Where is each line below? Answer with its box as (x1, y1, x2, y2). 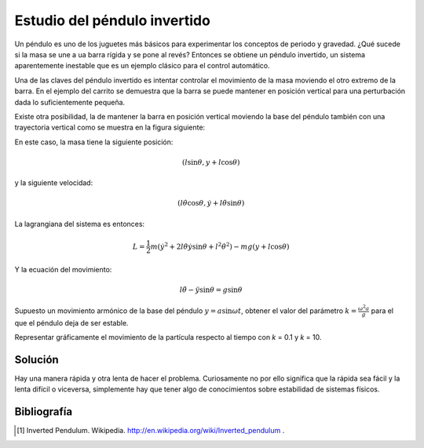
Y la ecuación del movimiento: (14, 264, 112, 274)
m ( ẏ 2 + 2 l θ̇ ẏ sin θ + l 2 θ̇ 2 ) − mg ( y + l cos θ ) (150, 240, 290, 251)
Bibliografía (14, 405, 73, 419)
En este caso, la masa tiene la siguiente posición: (14, 137, 174, 147)
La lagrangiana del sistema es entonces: (14, 219, 145, 228)
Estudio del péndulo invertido (14, 12, 211, 29)
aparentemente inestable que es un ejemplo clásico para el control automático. (14, 61, 270, 71)
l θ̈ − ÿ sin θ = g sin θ (179, 286, 243, 294)
